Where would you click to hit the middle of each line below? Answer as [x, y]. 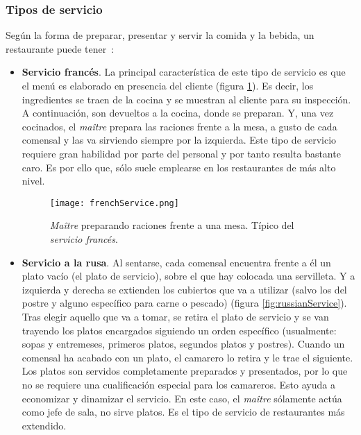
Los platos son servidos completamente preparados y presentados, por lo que [185, 371]
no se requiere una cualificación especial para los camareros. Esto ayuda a [178, 384]
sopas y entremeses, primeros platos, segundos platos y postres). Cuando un [183, 344]
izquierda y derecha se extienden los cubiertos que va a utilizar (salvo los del [184, 289]
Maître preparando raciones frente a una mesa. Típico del [172, 225]
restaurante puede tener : [60, 48]
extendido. [44, 425]
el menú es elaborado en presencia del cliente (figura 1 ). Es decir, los [168, 85]
